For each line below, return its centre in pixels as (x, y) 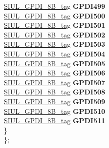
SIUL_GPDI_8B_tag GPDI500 (55, 15)
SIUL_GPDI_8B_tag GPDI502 (55, 34)
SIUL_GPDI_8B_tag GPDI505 (55, 63)
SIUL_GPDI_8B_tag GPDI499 (55, 6)
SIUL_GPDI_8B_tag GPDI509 (55, 101)
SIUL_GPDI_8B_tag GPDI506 (55, 73)
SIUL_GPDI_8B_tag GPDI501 (55, 25)
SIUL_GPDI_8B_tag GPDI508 (55, 92)
